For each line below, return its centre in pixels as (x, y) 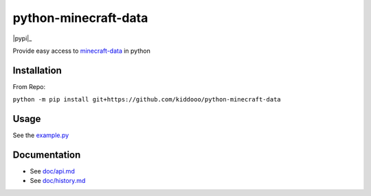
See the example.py (41, 135)
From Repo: (29, 86)
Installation (37, 70)
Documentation (47, 155)
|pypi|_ (22, 38)
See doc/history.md (58, 181)
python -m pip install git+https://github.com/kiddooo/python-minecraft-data (147, 100)
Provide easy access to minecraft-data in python (81, 51)
